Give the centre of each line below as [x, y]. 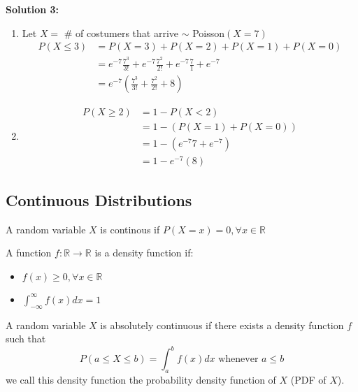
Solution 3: [33, 9]
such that [26, 339]
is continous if [130, 229]
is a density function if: [144, 253]
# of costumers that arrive [121, 32]
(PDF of [308, 380]
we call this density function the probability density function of [141, 380]
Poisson [208, 32]
